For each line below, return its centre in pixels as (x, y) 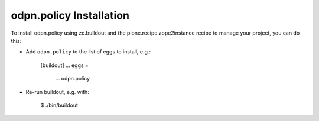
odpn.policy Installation (70, 15)
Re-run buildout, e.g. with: (58, 92)
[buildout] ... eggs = (64, 65)
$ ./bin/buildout (59, 105)
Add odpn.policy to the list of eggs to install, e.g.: (88, 52)
